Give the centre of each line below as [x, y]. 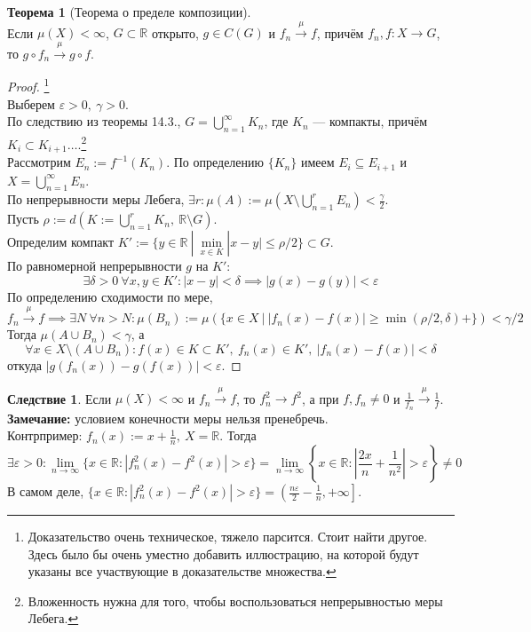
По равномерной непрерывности [95, 266]
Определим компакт [61, 242]
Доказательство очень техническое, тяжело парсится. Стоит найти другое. [228, 536]
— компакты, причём [370, 121]
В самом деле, [46, 491]
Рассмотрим [39, 162]
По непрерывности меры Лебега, [96, 199]
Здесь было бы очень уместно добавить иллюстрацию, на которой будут [223, 553]
